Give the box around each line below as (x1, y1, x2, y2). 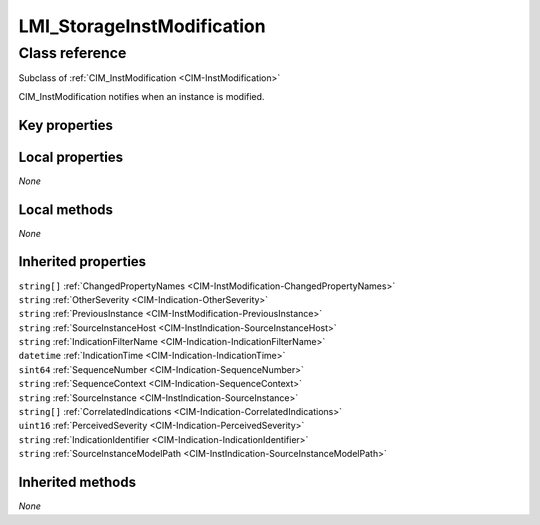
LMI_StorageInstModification (18, 15, 266, 37)
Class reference (18, 44, 127, 62)
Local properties (18, 148, 124, 165)
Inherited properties (18, 253, 147, 270)
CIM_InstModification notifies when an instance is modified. (18, 90, 265, 102)
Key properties (18, 116, 114, 134)
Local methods (18, 201, 114, 218)
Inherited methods (18, 474, 137, 491)
